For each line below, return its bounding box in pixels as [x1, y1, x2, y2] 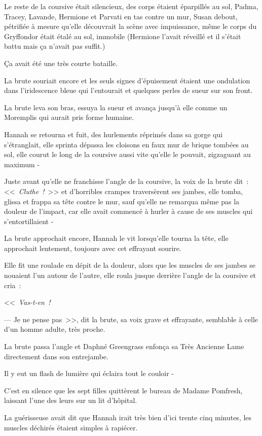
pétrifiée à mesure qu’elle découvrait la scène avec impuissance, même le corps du [4, 21, 257, 32]
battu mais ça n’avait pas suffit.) [4, 41, 105, 51]
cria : [4, 279, 21, 290]
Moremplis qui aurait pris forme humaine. [4, 112, 134, 122]
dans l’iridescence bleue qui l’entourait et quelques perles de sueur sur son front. [4, 85, 253, 96]
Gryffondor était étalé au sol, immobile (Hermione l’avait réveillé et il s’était [4, 30, 241, 41]
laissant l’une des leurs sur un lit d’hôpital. [4, 395, 137, 406]
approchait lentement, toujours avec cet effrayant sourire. [4, 242, 181, 253]
